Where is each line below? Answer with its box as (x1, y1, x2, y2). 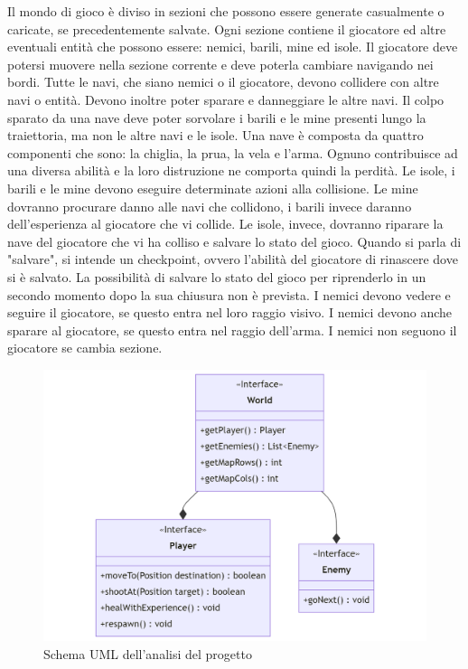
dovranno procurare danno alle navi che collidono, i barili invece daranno (7, 196, 412, 215)
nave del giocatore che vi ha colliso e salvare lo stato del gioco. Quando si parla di (7, 231, 462, 250)
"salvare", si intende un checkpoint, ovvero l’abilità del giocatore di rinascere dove (7, 250, 458, 269)
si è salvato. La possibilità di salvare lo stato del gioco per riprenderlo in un (7, 267, 426, 286)
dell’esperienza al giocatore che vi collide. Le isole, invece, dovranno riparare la (7, 214, 444, 233)
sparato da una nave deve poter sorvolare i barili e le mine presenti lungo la (7, 108, 426, 127)
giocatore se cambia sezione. (7, 338, 163, 357)
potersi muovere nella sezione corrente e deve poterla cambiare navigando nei (7, 54, 434, 73)
